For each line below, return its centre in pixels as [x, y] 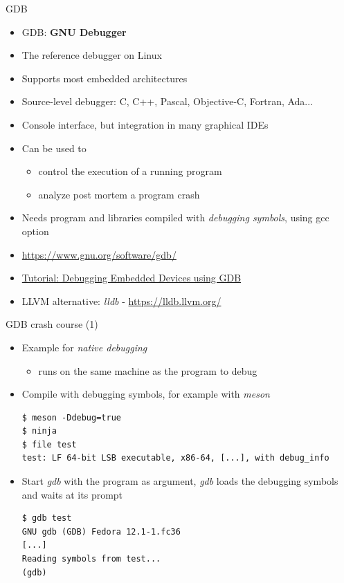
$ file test [49, 444]
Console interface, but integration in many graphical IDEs [145, 124]
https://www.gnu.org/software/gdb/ [99, 254]
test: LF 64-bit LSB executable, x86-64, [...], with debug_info [175, 458]
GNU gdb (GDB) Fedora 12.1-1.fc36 [101, 531]
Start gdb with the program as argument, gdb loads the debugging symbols [180, 481]
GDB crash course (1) [52, 324]
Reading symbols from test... [91, 559]
